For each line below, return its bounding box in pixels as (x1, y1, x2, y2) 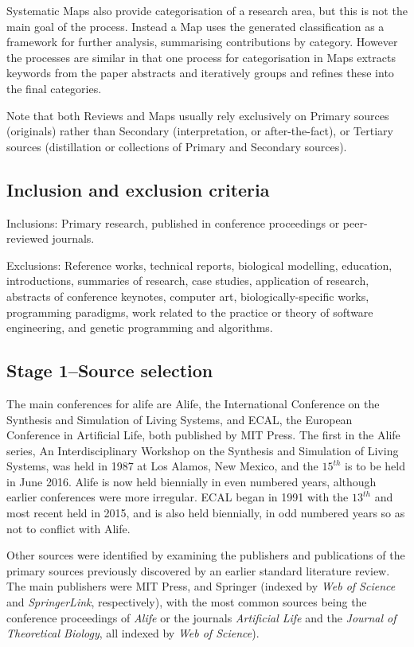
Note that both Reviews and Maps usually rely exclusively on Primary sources (6, 107, 389, 123)
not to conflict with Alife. (6, 520, 131, 536)
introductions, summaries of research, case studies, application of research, (6, 272, 369, 289)
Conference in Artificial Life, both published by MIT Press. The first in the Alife (6, 427, 400, 443)
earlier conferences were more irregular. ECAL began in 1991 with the (6, 489, 349, 505)
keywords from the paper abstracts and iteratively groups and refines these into (6, 64, 394, 81)
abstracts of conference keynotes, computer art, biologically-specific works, (6, 287, 369, 304)
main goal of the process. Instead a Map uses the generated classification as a (6, 18, 385, 34)
